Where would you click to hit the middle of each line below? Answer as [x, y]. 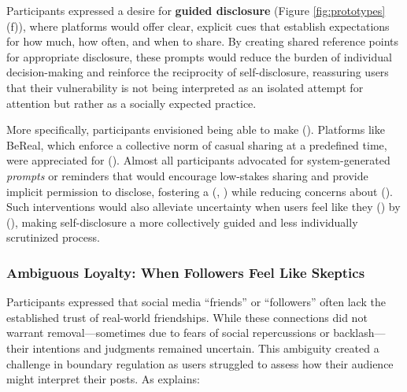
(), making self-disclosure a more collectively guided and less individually [182, 222]
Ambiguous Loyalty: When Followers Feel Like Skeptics [186, 272]
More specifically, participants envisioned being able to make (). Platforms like [196, 129]
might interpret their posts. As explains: [103, 379]
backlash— [359, 333]
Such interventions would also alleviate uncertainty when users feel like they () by [203, 207]
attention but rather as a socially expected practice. [131, 103]
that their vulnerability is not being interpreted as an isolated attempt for [185, 87]
